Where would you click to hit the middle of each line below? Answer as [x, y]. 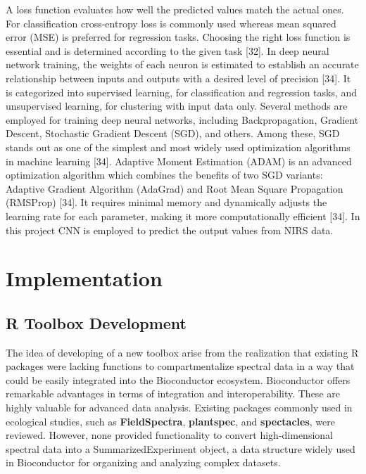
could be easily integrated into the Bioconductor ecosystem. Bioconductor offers [178, 379]
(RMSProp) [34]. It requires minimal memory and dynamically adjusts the [166, 202]
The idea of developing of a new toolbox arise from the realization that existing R [182, 352]
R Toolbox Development [96, 322]
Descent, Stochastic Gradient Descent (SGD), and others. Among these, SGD [173, 133]
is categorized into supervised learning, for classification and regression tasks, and [182, 92]
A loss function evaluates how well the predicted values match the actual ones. [175, 9]
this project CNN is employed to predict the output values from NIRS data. [170, 230]
